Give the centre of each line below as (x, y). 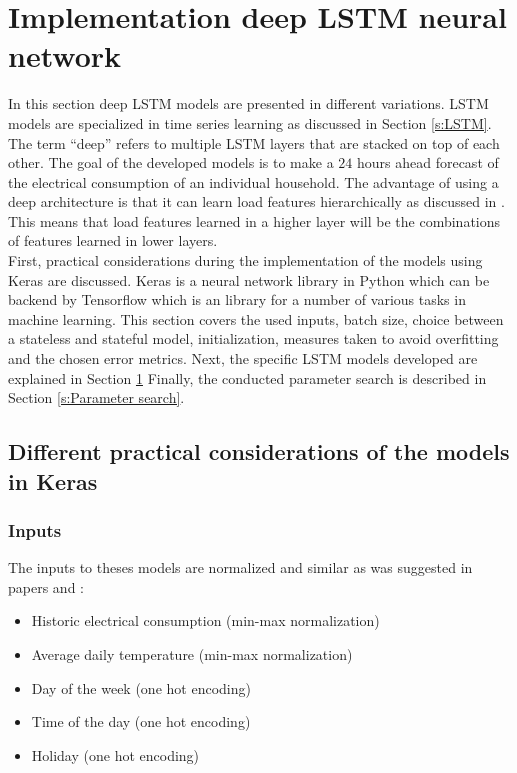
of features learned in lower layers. (113, 240)
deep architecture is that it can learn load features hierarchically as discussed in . (256, 201)
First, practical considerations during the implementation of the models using (245, 260)
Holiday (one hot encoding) (115, 754)
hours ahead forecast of (427, 162)
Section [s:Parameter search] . (96, 397)
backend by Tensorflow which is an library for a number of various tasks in (237, 299)
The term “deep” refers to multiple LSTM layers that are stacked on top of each (254, 142)
